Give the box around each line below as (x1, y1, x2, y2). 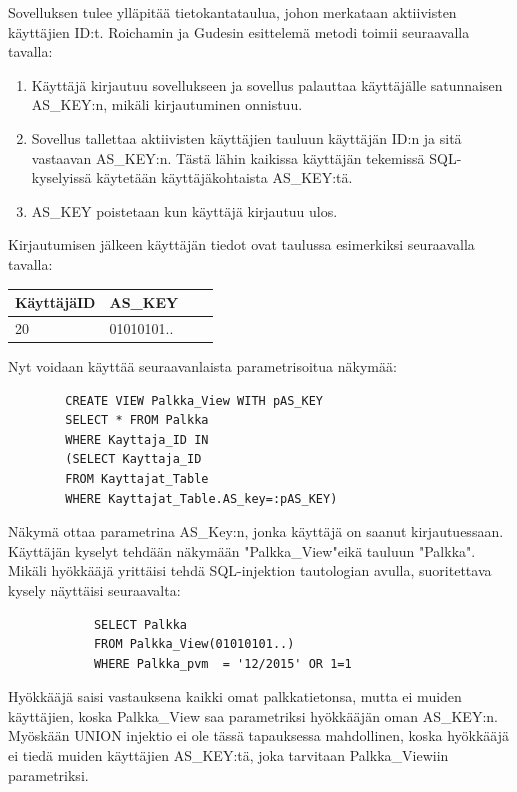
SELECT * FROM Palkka (65, 413, 209, 428)
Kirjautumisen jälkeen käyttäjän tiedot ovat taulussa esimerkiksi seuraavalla (8, 234, 475, 255)
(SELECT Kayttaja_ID (65, 452, 202, 467)
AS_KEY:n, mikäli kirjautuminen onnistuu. (31, 94, 303, 115)
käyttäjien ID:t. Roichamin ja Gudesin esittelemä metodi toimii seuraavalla (8, 21, 470, 42)
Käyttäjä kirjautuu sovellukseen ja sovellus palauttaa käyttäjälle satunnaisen (31, 74, 503, 95)
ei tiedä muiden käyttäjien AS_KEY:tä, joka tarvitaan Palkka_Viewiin (8, 745, 449, 766)
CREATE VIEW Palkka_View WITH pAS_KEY (65, 393, 323, 408)
